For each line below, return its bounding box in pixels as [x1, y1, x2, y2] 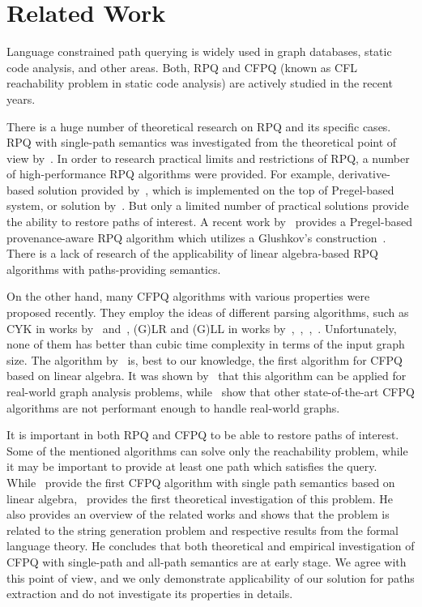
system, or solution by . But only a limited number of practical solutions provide [6, 197, 409, 214]
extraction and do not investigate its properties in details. [6, 585, 293, 602]
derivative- [338, 165, 390, 182]
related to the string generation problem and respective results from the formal [6, 521, 399, 538]
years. [6, 90, 36, 107]
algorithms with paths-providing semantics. [6, 260, 221, 277]
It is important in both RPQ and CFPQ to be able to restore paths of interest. [6, 426, 399, 443]
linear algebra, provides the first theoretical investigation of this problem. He [6, 489, 393, 507]
